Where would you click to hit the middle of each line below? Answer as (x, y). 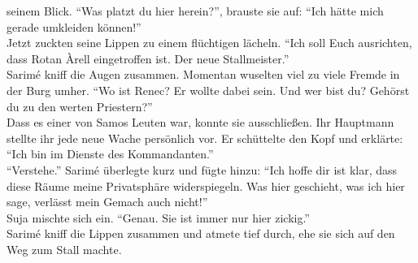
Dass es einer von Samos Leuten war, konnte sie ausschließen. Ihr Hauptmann (200, 122)
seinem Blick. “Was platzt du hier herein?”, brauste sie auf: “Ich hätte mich (195, 11)
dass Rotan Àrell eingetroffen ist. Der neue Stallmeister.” (148, 58)
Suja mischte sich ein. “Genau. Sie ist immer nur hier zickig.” (158, 217)
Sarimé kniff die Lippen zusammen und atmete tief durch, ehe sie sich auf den (201, 233)
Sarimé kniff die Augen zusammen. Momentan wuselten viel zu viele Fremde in (203, 74)
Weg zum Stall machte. (64, 249)
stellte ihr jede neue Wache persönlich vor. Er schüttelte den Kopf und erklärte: (205, 138)
